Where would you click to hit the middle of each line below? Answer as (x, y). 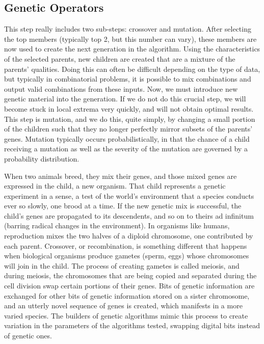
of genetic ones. (28, 336)
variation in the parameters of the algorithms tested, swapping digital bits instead (132, 325)
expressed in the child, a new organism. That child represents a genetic (115, 186)
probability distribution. (42, 158)
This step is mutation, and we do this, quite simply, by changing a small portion (130, 118)
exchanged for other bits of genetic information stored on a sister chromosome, (127, 295)
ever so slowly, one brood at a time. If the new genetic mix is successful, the (123, 206)
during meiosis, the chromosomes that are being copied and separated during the (130, 275)
